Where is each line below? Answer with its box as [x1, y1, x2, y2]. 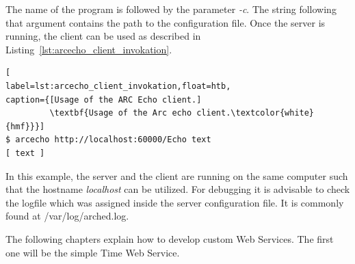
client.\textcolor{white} [196, 108, 315, 118]
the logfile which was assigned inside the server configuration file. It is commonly [5, 195, 344, 209]
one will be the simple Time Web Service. [5, 245, 180, 259]
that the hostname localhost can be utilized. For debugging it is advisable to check [5, 182, 350, 196]
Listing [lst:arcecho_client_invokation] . [5, 42, 172, 56]
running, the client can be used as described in [5, 29, 201, 43]
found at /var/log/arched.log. [5, 209, 129, 223]
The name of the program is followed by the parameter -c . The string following [5, 2, 337, 16]
